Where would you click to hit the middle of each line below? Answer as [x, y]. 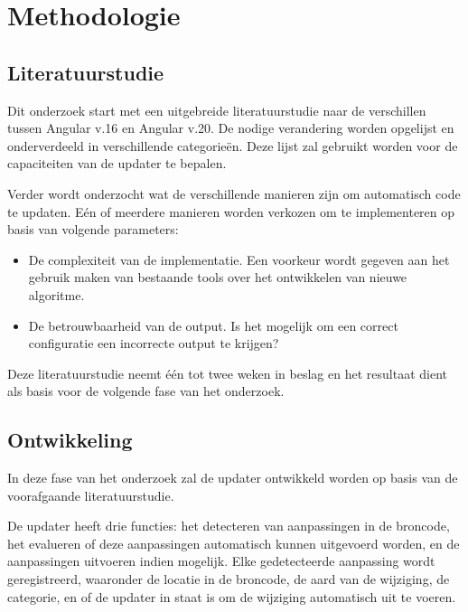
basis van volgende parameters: [93, 229]
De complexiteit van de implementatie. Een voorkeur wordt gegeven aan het [239, 259]
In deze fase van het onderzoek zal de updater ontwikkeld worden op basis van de [233, 478]
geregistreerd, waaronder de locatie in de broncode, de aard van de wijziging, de [229, 579]
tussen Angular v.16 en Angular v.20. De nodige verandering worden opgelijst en [231, 128]
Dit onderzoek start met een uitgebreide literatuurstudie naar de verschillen [217, 110]
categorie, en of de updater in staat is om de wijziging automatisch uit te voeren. [232, 596]
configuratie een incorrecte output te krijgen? [154, 343]
